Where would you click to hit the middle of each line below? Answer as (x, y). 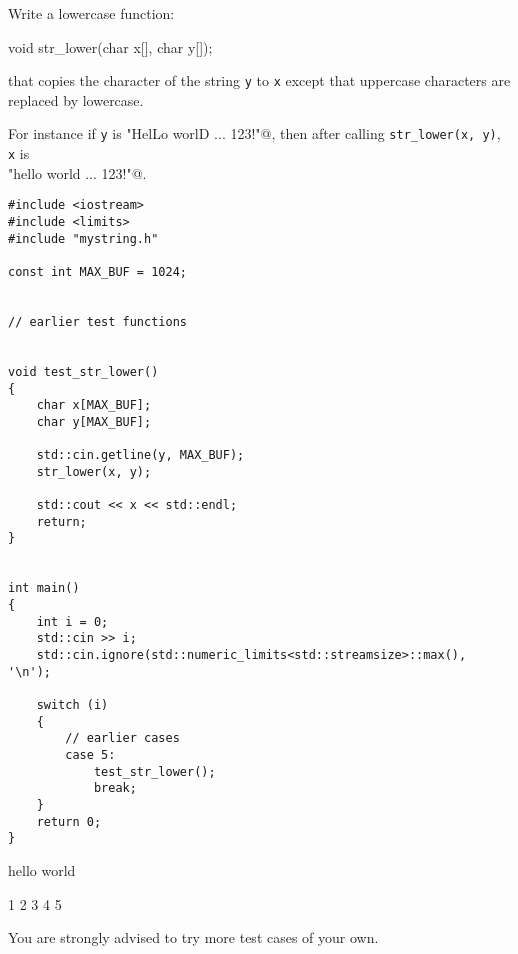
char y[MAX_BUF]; (94, 421)
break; (115, 788)
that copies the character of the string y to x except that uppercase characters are (259, 80)
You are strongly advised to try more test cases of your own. (193, 937)
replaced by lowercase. (76, 99)
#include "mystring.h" (83, 238)
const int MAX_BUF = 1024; (97, 271)
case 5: (90, 755)
